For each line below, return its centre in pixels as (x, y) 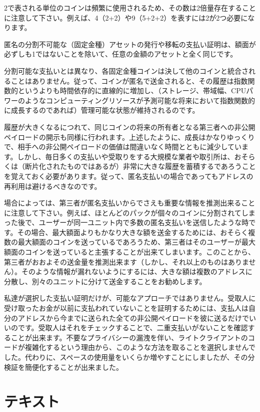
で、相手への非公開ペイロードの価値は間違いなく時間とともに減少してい (123, 147)
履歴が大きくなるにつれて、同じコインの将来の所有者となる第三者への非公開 (130, 127)
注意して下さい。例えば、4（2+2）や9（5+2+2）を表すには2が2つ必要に (129, 17)
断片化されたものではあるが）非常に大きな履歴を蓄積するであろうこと (140, 166)
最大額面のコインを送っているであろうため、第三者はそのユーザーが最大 (136, 242)
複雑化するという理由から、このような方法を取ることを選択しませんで (140, 347)
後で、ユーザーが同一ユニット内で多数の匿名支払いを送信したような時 (133, 222)
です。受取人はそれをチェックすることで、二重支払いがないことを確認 (133, 328)
